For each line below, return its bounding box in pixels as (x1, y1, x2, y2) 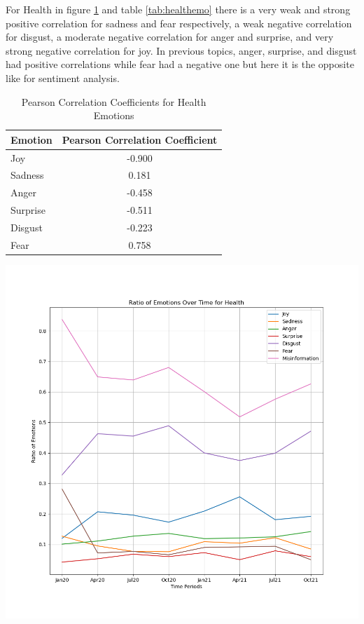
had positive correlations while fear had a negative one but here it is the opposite (6, 57, 354, 72)
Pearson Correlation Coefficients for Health (21, 94, 206, 109)
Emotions (93, 108, 134, 123)
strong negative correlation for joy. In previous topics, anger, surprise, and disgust (6, 43, 357, 57)
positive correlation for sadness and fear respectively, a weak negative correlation (6, 15, 352, 30)
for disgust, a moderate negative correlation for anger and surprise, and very (6, 29, 334, 44)
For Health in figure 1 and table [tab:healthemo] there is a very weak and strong (6, 2, 351, 16)
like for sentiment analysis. (6, 70, 120, 85)
